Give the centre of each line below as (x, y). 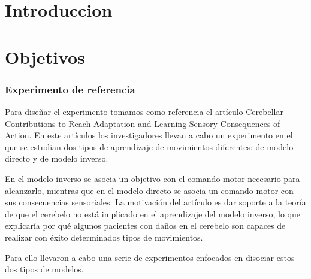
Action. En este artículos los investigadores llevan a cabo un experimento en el (149, 135)
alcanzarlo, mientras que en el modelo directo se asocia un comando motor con (149, 190)
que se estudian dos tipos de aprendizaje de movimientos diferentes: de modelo (149, 146)
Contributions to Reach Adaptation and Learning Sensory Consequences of (143, 123)
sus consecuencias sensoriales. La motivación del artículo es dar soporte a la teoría (155, 202)
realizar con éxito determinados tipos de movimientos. (104, 237)
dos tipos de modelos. (44, 269)
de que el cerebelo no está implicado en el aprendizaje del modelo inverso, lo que (153, 213)
